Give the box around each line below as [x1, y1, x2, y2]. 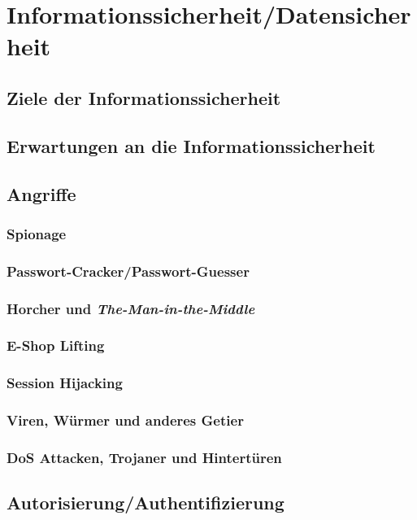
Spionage [7, 223, 67, 243]
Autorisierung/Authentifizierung [7, 490, 285, 515]
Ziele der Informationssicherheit [7, 85, 281, 110]
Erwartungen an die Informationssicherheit [7, 133, 376, 158]
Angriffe [7, 181, 76, 206]
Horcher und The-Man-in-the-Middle [7, 298, 255, 318]
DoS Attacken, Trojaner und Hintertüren [7, 447, 282, 467]
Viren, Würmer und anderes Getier [7, 410, 244, 430]
